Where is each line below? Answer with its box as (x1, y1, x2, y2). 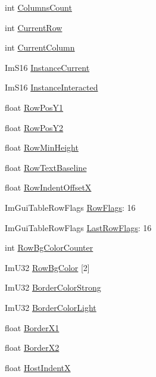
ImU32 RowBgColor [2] (5, 261, 90, 273)
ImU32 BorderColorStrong (5, 281, 101, 294)
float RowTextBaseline (5, 161, 87, 173)
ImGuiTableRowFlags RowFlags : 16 (5, 201, 136, 213)
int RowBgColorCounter (5, 241, 93, 254)
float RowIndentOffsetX (5, 181, 92, 194)
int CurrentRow (5, 21, 63, 33)
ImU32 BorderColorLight (5, 301, 96, 313)
